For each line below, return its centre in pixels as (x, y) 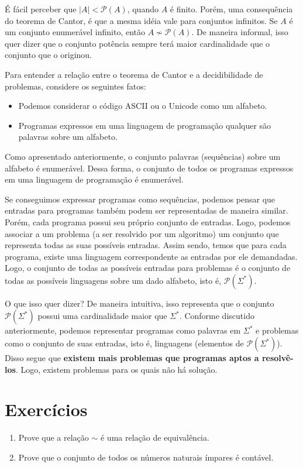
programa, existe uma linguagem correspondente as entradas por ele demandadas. (151, 256)
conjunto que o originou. (49, 55)
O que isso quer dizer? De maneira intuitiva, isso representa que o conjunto (140, 303)
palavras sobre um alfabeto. (68, 137)
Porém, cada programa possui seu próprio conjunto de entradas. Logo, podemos (148, 222)
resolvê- (278, 358)
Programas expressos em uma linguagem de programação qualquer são (145, 125)
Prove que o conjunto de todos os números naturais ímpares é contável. (146, 457)
